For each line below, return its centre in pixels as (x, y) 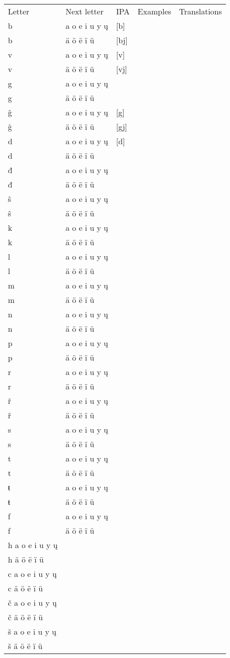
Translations (200, 11)
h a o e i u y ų (33, 545)
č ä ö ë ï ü (26, 617)
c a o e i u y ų (33, 574)
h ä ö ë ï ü (26, 559)
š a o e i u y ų (32, 631)
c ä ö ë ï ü (26, 588)
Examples (154, 11)
